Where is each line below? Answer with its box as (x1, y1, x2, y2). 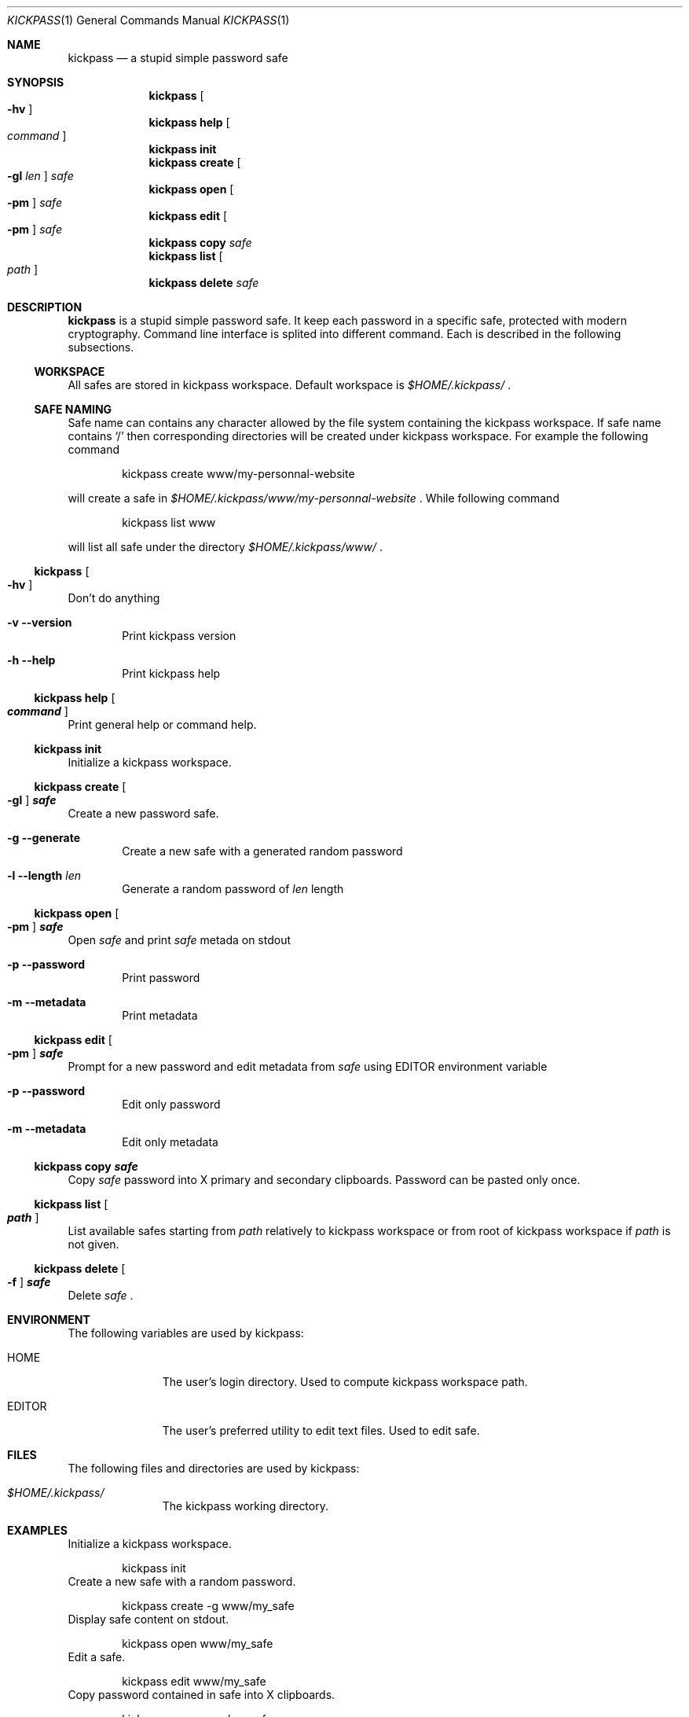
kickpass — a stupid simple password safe (68, 51, 288, 64)
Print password (122, 971, 200, 984)
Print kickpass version (122, 629, 236, 642)
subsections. (68, 340, 134, 354)
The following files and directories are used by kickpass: (68, 1461, 360, 1475)
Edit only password (122, 1097, 221, 1111)
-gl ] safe (7, 793, 57, 807)
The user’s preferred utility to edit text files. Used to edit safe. (162, 1424, 480, 1437)
